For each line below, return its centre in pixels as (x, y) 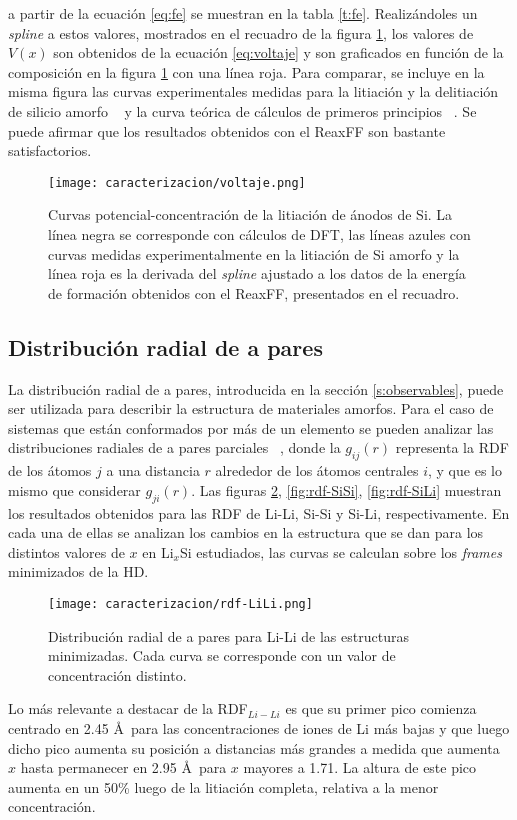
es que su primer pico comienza (381, 708)
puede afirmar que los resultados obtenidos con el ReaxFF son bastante (227, 130)
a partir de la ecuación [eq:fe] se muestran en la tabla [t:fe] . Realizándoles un (243, 13)
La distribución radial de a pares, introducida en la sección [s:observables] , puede (256, 388)
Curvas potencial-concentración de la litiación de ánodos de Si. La (250, 214)
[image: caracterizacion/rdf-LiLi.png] (180, 603)
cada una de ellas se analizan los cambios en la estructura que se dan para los (246, 532)
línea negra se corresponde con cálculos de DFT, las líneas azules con (259, 234)
